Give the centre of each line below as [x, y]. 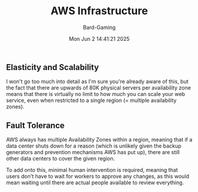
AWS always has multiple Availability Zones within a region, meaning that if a [99, 140]
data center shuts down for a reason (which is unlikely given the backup [94, 146]
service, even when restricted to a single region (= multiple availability [91, 100]
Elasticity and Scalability [53, 67]
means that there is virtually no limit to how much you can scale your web [95, 94]
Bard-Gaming [99, 27]
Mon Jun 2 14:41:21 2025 [99, 39]
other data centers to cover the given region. [61, 159]
